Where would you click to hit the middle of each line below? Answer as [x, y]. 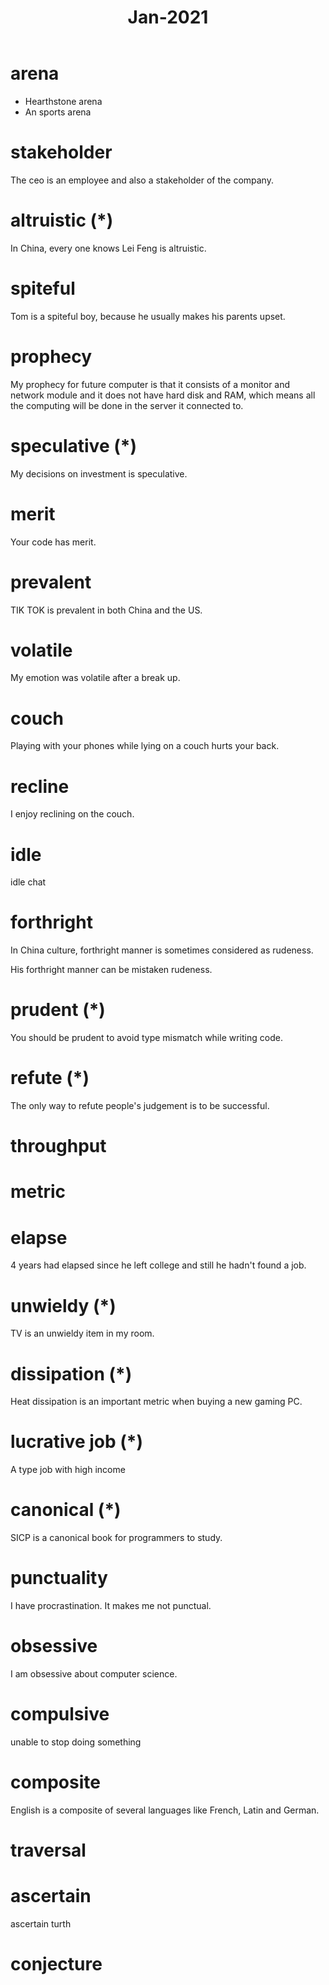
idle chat [28, 882]
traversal [48, 1850]
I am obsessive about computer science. [94, 1674]
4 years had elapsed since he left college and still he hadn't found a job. [158, 1265]
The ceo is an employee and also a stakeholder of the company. [142, 180]
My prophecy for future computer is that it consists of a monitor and [150, 384]
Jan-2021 [168, 17]
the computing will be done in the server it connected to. [127, 405]
